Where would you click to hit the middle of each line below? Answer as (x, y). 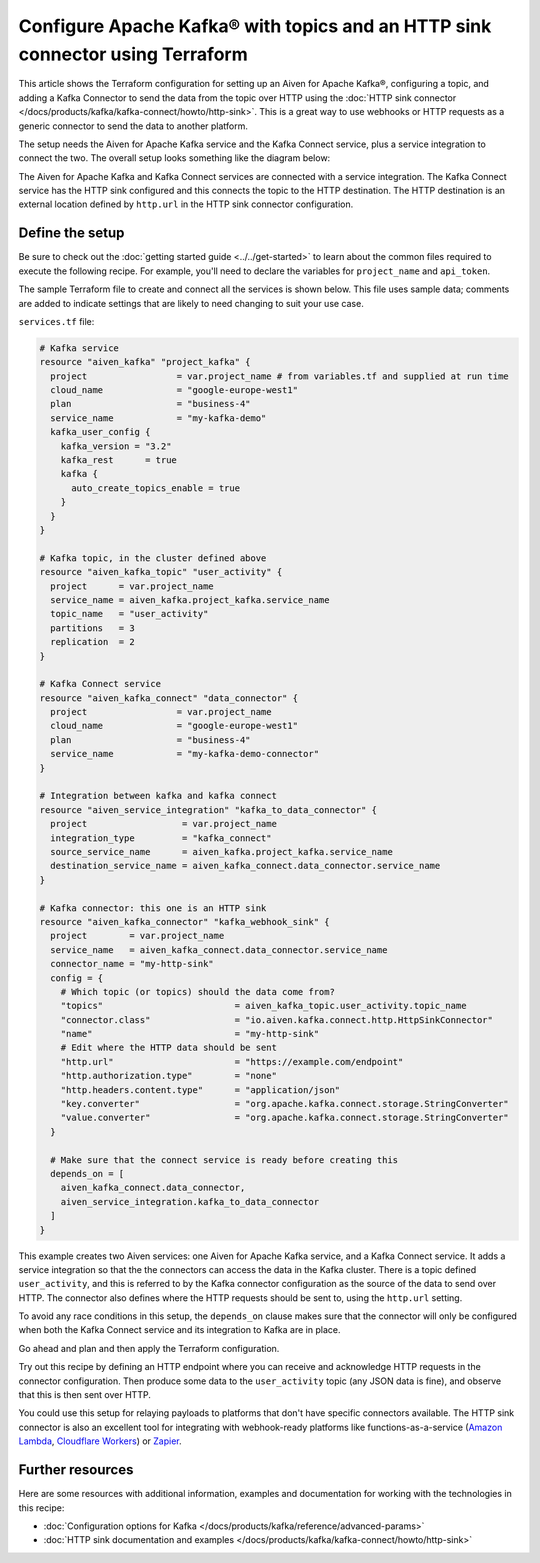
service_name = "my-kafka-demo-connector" (185, 754)
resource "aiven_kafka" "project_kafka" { (145, 362)
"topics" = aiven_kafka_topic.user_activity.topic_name (263, 1006)
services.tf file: (56, 321)
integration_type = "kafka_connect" (161, 838)
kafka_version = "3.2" (116, 446)
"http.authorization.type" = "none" (168, 1076)
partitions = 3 (92, 628)
